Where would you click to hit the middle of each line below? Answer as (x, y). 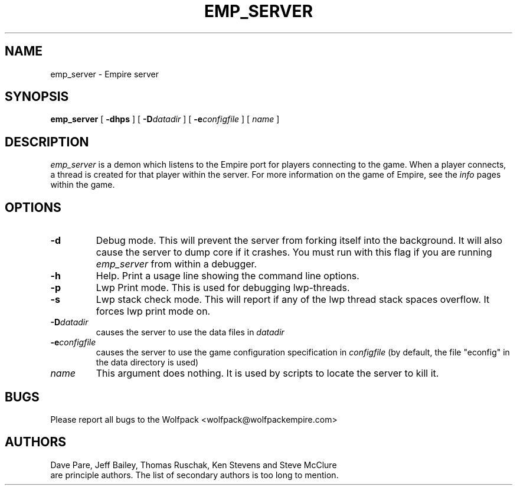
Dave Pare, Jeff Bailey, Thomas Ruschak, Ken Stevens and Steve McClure (194, 465)
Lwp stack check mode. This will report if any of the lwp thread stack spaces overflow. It (293, 300)
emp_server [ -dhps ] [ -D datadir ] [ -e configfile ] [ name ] (165, 119)
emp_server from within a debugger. (176, 264)
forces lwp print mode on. (153, 311)
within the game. (83, 185)
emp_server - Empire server (105, 74)
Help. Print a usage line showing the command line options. (228, 276)
